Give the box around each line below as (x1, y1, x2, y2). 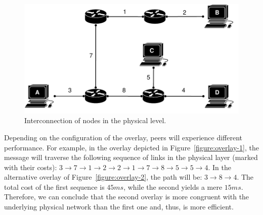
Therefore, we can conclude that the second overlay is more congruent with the (4, 191, 249, 202)
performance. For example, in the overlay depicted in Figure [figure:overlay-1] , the (4, 142, 259, 152)
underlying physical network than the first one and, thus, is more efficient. (4, 201, 234, 212)
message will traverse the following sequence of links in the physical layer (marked (4, 152, 258, 163)
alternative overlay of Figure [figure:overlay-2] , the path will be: (4, 172, 202, 182)
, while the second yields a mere (123, 181, 223, 192)
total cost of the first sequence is (4, 181, 105, 192)
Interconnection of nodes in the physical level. (24, 115, 166, 126)
